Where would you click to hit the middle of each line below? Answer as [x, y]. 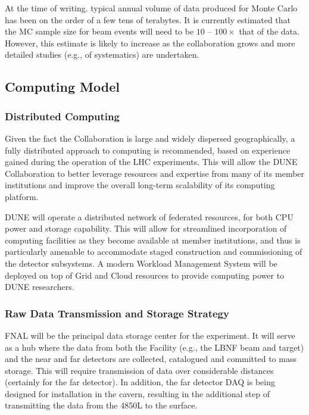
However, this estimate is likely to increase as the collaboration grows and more [150, 43]
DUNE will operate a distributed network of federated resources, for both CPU [149, 216]
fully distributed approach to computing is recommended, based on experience [148, 150]
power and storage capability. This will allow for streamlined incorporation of [146, 228]
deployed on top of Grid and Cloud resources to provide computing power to [145, 275]
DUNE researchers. [40, 287]
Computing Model [62, 87]
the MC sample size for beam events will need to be [99, 31]
